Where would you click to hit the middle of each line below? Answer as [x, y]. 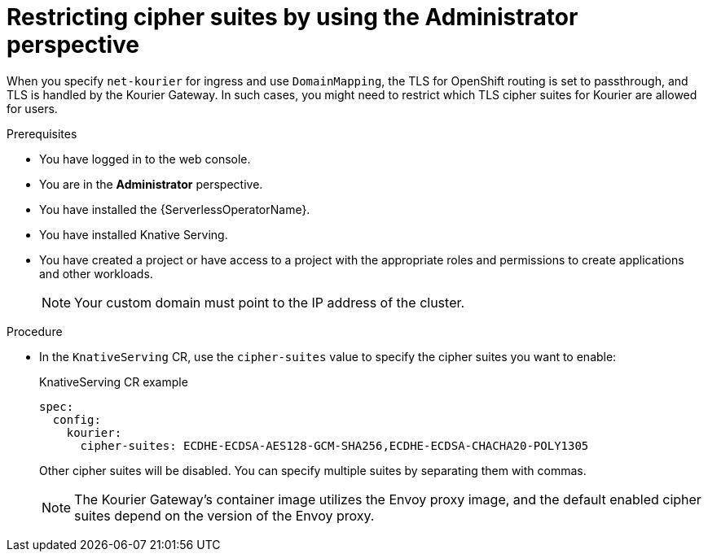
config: [77, 419]
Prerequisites [42, 133]
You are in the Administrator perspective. [151, 184]
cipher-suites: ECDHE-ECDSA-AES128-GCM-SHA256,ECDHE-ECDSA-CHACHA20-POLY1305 [334, 445]
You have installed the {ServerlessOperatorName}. [175, 209]
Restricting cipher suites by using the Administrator [292, 17]
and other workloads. [96, 273]
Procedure [35, 331]
